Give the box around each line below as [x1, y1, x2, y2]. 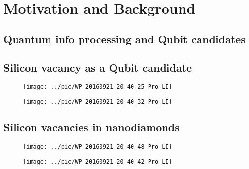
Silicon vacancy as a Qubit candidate [3, 60, 192, 75]
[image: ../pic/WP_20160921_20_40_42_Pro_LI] [23, 158, 172, 165]
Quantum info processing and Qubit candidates [3, 31, 246, 46]
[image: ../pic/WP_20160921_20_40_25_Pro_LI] [23, 83, 172, 91]
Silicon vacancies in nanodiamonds [3, 120, 180, 135]
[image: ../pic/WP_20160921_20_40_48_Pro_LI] [23, 143, 172, 150]
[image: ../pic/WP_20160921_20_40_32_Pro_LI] [23, 98, 172, 106]
